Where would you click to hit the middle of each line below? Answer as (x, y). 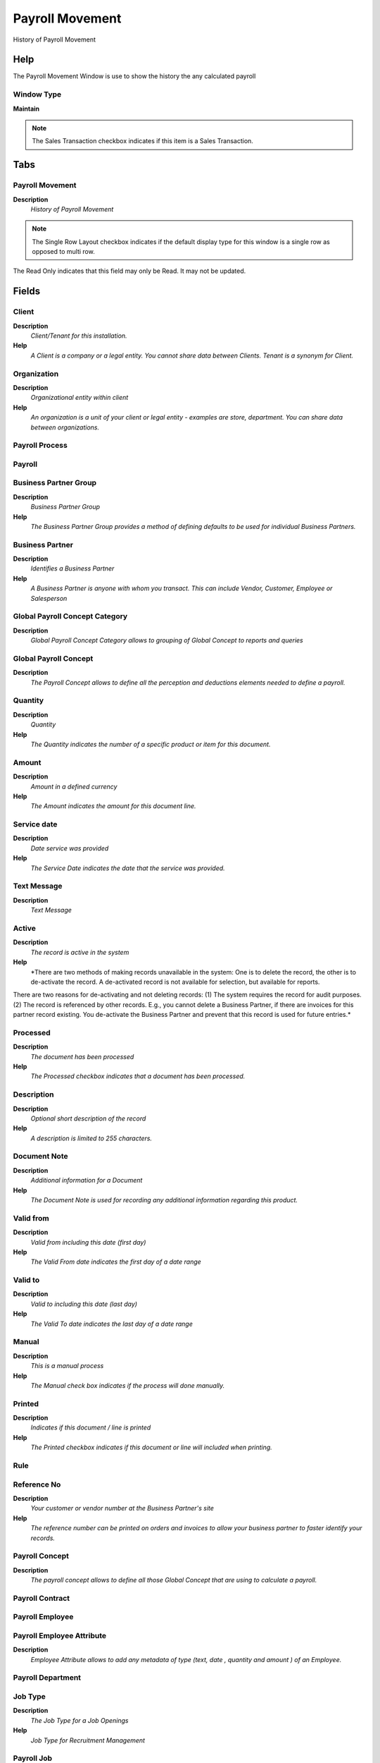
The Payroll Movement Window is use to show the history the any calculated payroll (134, 76)
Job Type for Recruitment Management (88, 1740)
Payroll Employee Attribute (60, 1635)
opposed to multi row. (63, 252)
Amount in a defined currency (74, 786)
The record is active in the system (80, 952)
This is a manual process (67, 1366)
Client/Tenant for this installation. (79, 336)
